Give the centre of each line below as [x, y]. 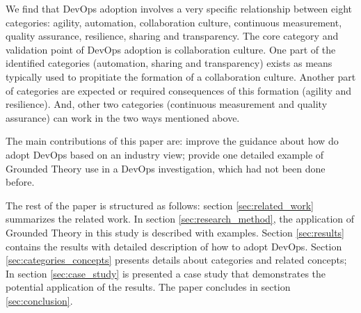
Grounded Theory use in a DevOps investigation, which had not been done [166, 168]
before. [20, 182]
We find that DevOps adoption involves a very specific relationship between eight [179, 8]
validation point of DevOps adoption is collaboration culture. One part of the [171, 49]
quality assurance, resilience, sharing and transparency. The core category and [172, 36]
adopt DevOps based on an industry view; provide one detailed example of [165, 154]
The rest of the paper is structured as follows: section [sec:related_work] [160, 205]
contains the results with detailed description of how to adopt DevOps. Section [174, 246]
